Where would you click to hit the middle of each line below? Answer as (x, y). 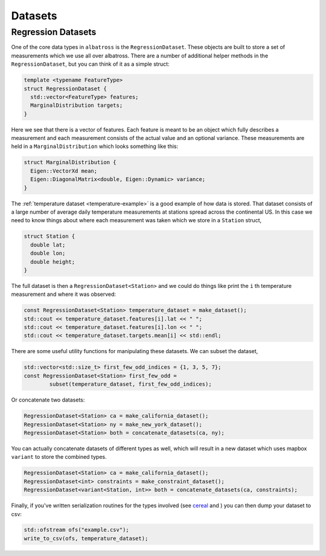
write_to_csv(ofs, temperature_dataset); (86, 538)
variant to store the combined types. (59, 457)
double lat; (48, 245)
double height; (53, 262)
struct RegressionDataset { (65, 88)
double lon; (48, 253)
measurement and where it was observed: (64, 294)
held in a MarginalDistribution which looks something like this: (94, 146)
